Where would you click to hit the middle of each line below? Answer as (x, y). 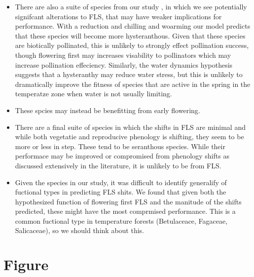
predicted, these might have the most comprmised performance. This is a (125, 211)
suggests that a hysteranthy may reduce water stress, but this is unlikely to (129, 74)
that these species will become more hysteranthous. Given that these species (130, 35)
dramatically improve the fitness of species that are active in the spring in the (133, 84)
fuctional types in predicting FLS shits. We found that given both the (121, 192)
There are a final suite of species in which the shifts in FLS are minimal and (130, 127)
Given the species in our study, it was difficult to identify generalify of (121, 182)
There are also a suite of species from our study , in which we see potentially (131, 6)
